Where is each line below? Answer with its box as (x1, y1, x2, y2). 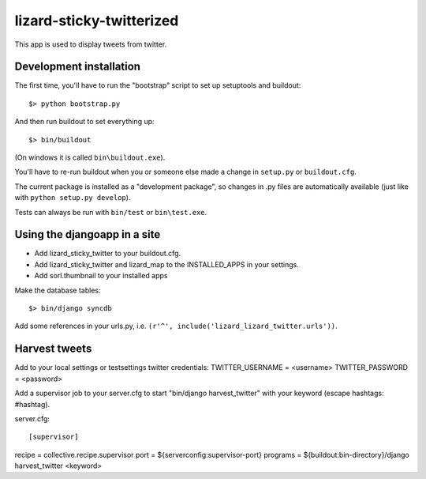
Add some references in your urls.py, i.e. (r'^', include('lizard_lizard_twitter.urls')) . (14, 321, 338, 331)
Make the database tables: (14, 285, 101, 295)
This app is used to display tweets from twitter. (14, 40, 167, 49)
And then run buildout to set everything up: (14, 117, 155, 126)
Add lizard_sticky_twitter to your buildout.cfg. (34, 249, 181, 258)
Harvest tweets (14, 342, 92, 356)
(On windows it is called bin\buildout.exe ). (14, 153, 166, 162)
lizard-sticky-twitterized (14, 12, 179, 29)
